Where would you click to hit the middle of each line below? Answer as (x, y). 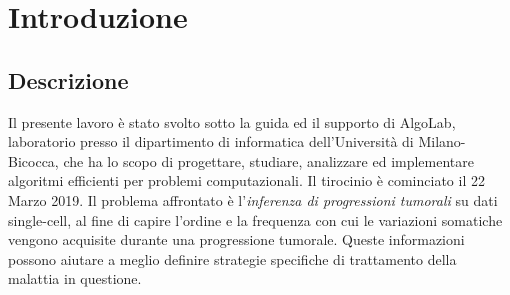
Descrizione (68, 79)
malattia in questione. (75, 278)
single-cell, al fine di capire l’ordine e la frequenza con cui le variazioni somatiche (255, 219)
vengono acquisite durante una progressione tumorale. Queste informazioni (236, 239)
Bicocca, (33, 160)
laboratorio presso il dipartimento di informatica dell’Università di (211, 141)
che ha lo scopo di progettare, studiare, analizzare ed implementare (269, 160)
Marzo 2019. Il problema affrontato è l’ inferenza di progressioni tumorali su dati (253, 199)
